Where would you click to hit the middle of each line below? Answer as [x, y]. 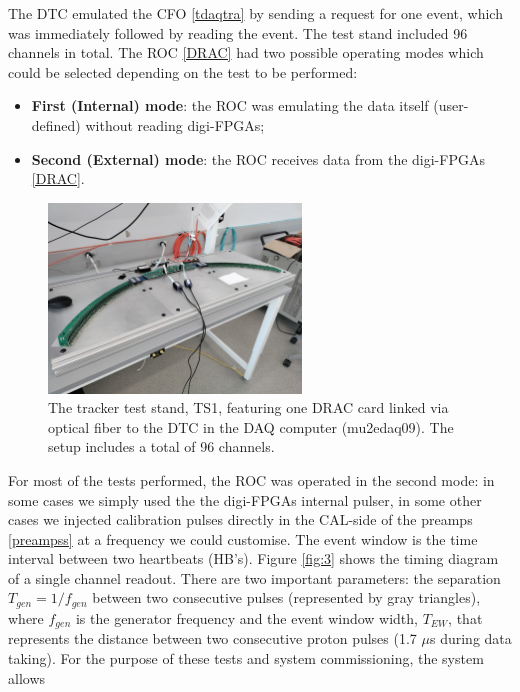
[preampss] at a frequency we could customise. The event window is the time [243, 538]
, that [465, 617]
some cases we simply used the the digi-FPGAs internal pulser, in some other [245, 499]
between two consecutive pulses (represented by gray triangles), [286, 597]
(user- [451, 105]
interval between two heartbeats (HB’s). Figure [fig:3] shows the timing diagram [253, 558]
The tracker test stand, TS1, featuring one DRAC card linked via [248, 407]
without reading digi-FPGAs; [175, 124]
